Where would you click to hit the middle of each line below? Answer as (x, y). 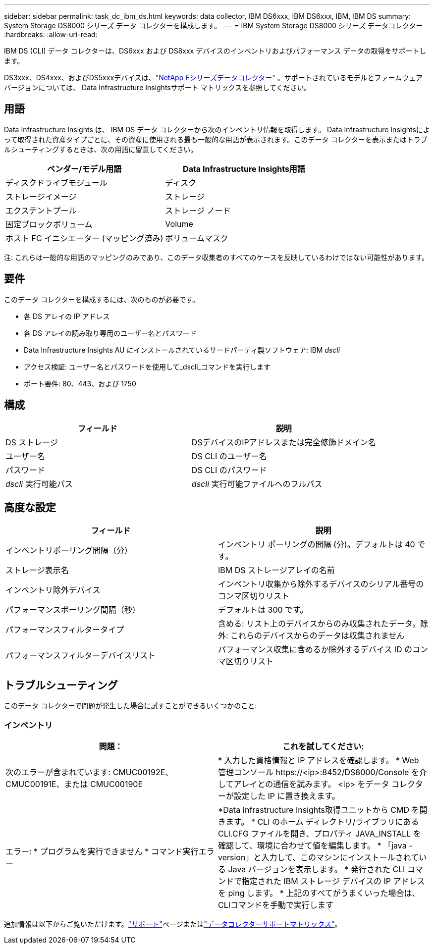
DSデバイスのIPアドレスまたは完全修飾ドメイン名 (284, 442)
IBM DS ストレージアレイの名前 (276, 570)
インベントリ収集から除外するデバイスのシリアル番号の (321, 584)
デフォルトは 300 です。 (263, 610)
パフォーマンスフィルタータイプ (65, 630)
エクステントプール (41, 210)
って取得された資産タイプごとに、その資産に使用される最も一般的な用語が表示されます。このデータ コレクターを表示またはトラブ (216, 139)
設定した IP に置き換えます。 (287, 796)
